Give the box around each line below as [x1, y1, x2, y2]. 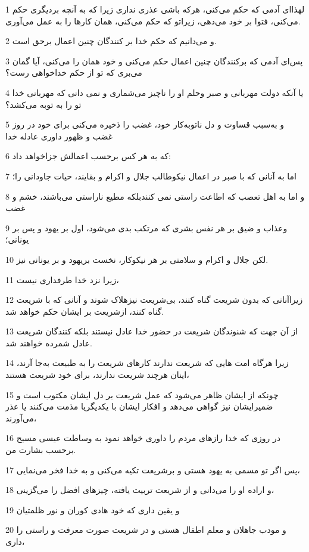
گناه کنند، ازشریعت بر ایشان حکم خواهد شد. [5, 305, 164, 317]
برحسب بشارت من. [5, 444, 76, 456]
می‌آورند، [5, 411, 37, 424]
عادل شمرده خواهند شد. [5, 336, 92, 349]
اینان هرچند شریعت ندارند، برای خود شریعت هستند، [5, 368, 189, 381]
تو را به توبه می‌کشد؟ [5, 98, 82, 110]
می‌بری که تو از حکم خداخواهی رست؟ [5, 66, 142, 79]
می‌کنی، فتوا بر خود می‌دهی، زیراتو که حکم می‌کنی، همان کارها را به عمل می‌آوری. [5, 14, 301, 27]
